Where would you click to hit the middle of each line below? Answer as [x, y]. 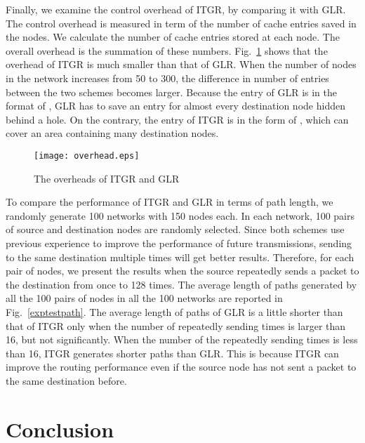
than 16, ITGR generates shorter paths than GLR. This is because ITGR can [172, 353]
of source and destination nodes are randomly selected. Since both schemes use [175, 229]
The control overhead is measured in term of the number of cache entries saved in [181, 23]
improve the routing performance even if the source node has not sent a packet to [181, 367]
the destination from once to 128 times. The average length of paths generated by [181, 284]
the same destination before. [66, 380]
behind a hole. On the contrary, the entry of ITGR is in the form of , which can [177, 119]
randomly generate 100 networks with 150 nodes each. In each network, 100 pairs [180, 215]
